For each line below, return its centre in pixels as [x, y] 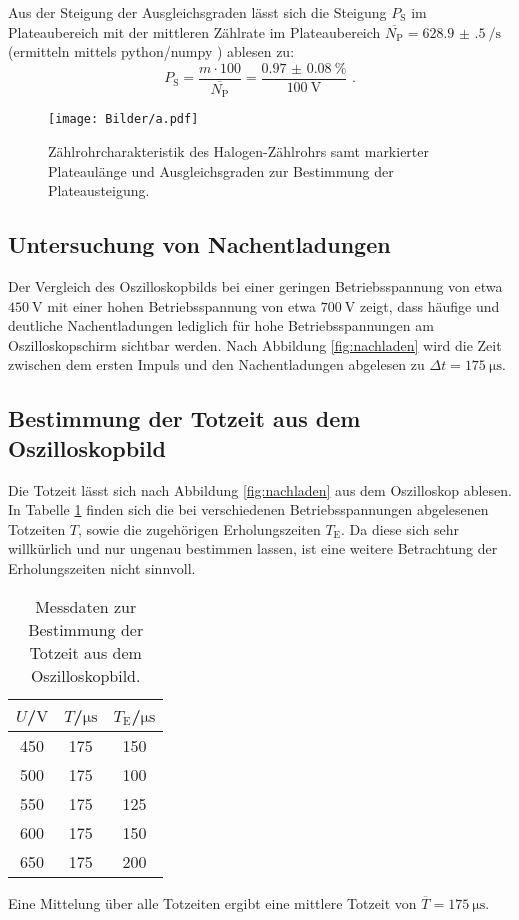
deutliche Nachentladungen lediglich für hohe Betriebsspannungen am [221, 325]
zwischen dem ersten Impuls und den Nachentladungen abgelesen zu [216, 364]
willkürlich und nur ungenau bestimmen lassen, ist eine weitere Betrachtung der [253, 548]
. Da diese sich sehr [400, 528]
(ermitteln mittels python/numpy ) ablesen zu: [151, 51]
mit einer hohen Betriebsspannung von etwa [182, 305]
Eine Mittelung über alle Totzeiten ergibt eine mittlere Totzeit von [212, 902]
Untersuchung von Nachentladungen [199, 244]
